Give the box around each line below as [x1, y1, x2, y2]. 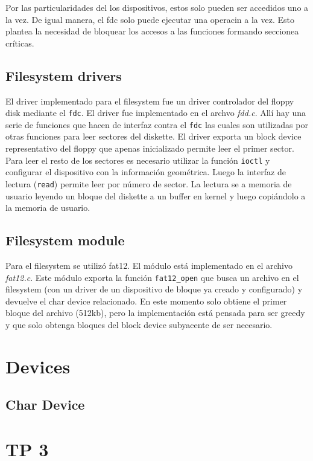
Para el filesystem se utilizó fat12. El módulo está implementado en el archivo [5, 259, 292, 271]
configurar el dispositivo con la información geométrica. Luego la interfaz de [5, 166, 286, 178]
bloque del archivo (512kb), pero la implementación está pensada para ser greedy [5, 306, 305, 319]
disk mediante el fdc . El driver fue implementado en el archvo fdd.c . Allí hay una [5, 106, 306, 119]
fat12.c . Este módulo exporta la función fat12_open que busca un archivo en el [5, 271, 299, 283]
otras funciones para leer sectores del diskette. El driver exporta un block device [5, 130, 302, 143]
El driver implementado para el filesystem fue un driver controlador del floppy [5, 94, 294, 107]
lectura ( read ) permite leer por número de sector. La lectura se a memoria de [5, 177, 292, 190]
